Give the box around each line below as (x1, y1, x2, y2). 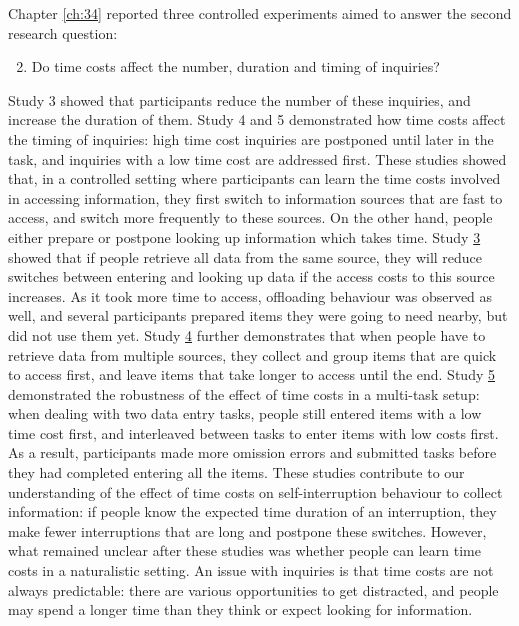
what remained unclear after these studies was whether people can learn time (8, 540, 481, 561)
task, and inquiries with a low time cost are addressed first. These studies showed (8, 148, 507, 169)
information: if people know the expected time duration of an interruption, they (8, 501, 497, 522)
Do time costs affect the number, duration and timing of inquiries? (31, 56, 440, 77)
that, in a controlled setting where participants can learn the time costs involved (8, 168, 501, 189)
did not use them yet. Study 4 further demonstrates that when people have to (8, 324, 486, 345)
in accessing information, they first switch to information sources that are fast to (8, 187, 503, 208)
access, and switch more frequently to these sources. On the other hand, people (8, 207, 493, 228)
